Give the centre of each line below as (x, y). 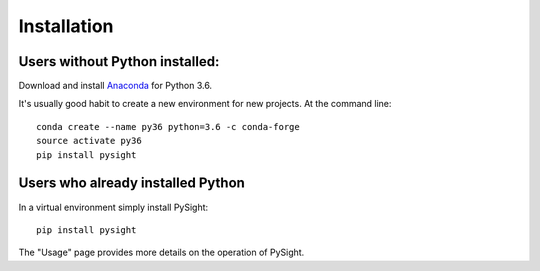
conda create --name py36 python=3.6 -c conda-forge (168, 126)
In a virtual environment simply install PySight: (113, 207)
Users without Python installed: (119, 61)
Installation (66, 26)
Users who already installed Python (131, 183)
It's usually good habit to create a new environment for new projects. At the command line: (205, 104)
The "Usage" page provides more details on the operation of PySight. (161, 252)
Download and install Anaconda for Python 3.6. (115, 86)
